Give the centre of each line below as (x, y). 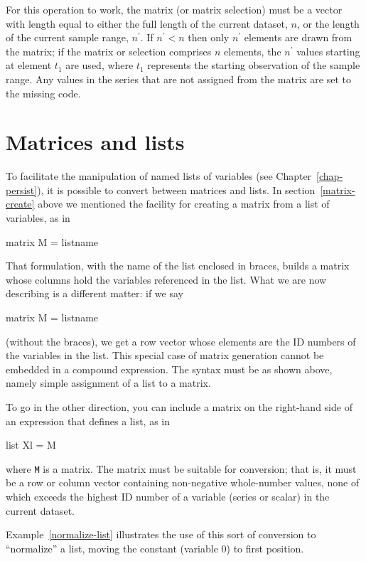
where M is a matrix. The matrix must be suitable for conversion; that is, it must (181, 468)
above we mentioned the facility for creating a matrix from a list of (184, 204)
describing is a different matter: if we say (95, 293)
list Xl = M (31, 445)
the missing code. (43, 93)
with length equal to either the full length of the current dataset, (147, 23)
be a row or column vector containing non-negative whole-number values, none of (183, 482)
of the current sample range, (67, 37)
